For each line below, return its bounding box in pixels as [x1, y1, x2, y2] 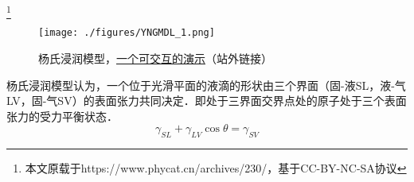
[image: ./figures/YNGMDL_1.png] [38, 27, 215, 39]
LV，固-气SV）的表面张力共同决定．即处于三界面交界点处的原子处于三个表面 [6, 92, 407, 109]
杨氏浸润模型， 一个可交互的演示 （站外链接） [38, 49, 272, 66]
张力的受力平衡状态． [6, 107, 118, 124]
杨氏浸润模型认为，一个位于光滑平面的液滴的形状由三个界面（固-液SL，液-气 [6, 76, 406, 93]
